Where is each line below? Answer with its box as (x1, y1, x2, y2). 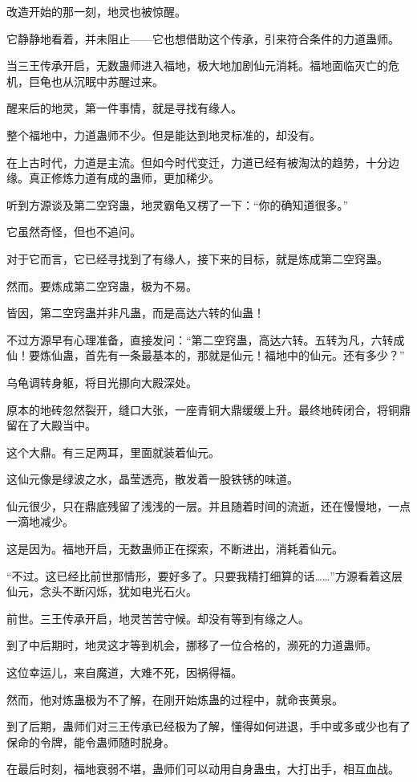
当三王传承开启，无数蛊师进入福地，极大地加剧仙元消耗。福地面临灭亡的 (6, 57, 388, 74)
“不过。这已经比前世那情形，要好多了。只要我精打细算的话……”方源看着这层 (6, 567, 403, 584)
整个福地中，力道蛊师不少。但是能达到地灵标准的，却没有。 (6, 126, 321, 143)
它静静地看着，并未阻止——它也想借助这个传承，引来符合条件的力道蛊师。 (6, 30, 399, 47)
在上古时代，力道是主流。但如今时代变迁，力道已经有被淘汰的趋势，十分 (6, 153, 388, 170)
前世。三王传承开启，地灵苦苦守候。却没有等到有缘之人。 (6, 609, 310, 626)
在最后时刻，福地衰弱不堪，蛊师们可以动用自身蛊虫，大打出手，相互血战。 (6, 760, 399, 777)
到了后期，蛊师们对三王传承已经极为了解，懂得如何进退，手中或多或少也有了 (6, 718, 411, 735)
